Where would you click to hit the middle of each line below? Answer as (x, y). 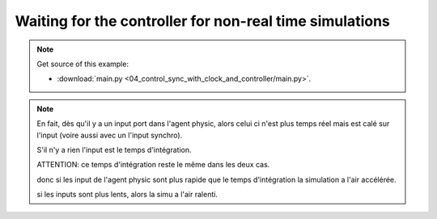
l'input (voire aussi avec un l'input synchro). (110, 135)
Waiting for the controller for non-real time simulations (202, 21)
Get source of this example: (83, 64)
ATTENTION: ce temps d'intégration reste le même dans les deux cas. (153, 165)
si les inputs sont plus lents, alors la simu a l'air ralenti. (127, 195)
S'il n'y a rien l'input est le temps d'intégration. (114, 150)
